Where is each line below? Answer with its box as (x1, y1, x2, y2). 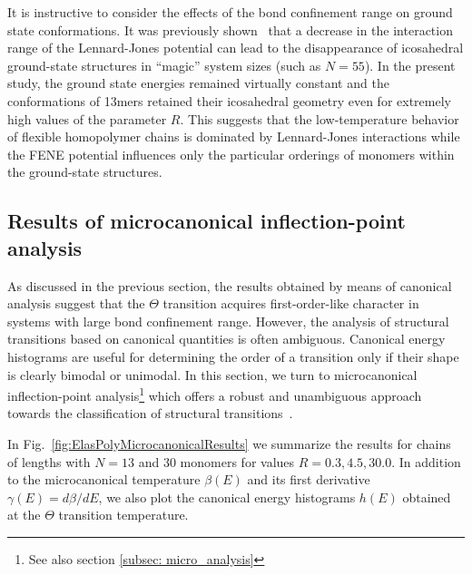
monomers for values (180, 452, 295, 471)
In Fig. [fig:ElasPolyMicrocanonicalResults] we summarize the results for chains (7, 434, 451, 453)
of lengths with (7, 452, 91, 471)
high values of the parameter (7, 109, 167, 128)
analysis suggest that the (7, 294, 145, 313)
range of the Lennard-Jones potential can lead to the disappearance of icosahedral (7, 38, 464, 57)
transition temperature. (58, 505, 189, 524)
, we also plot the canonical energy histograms (98, 487, 356, 506)
